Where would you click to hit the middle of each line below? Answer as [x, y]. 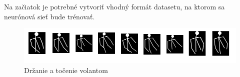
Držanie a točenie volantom [66, 70]
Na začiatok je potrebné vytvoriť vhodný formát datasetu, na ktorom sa [114, 6]
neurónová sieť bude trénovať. [49, 16]
